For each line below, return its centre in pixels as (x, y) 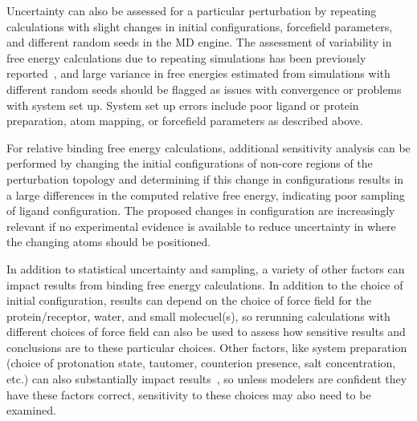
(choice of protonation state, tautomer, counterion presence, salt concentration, (201, 363)
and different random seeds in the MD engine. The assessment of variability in (199, 42)
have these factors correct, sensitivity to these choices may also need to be (189, 394)
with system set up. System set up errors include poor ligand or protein (183, 105)
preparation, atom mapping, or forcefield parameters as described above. (185, 121)
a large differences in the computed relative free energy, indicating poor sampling (206, 194)
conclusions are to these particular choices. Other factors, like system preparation (207, 347)
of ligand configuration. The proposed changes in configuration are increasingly (201, 210)
